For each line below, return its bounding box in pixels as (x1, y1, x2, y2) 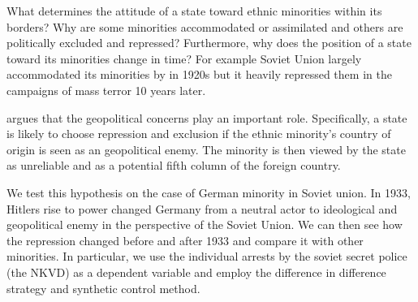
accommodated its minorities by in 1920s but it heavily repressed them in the (6, 66, 392, 83)
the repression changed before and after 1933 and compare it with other (6, 231, 364, 248)
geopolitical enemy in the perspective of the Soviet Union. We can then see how (6, 216, 403, 233)
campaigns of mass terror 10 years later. (6, 81, 206, 98)
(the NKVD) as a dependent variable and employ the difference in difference (6, 263, 386, 280)
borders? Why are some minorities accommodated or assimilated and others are (6, 18, 403, 35)
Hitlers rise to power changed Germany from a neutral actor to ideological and (6, 200, 398, 217)
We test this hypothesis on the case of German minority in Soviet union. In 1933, (6, 183, 411, 201)
